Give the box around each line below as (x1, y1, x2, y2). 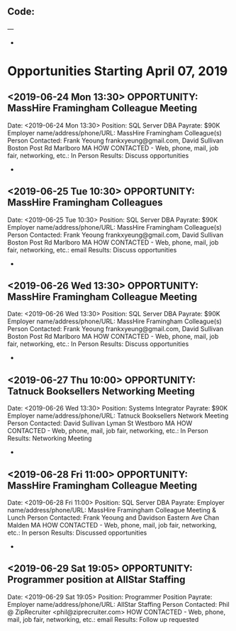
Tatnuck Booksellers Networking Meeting (7, 385, 195, 397)
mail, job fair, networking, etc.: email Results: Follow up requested (7, 615, 199, 623)
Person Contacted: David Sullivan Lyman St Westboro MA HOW (7, 419, 193, 428)
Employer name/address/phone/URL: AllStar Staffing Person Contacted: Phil (7, 600, 230, 608)
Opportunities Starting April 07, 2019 (7, 63, 228, 79)
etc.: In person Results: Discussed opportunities (7, 528, 147, 537)
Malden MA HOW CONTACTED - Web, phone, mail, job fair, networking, (7, 521, 217, 530)
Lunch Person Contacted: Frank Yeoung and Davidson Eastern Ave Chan (7, 513, 220, 522)
